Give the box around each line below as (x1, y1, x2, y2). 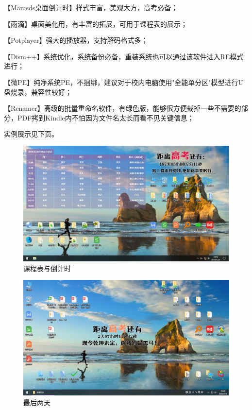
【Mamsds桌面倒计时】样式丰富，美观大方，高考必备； (4, 2, 178, 12)
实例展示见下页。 (4, 129, 58, 139)
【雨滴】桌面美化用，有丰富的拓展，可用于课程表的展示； (4, 18, 187, 29)
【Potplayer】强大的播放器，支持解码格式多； (4, 35, 148, 45)
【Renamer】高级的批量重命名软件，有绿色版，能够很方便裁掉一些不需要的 (4, 103, 241, 113)
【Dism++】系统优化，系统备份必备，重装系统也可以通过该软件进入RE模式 (4, 51, 244, 61)
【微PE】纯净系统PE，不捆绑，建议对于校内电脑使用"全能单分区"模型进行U (4, 77, 244, 87)
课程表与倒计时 (23, 263, 71, 273)
